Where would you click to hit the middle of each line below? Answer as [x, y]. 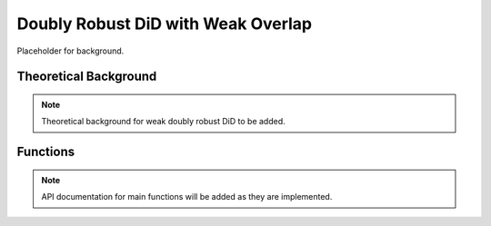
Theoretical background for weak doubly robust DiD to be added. [163, 122]
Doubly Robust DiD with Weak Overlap [165, 24]
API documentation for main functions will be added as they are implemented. [187, 197]
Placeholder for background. [70, 51]
